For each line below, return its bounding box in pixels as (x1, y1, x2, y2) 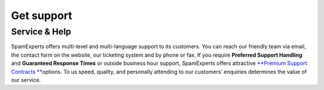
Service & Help (11, 26, 71, 37)
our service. (11, 76, 41, 83)
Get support (11, 9, 73, 22)
